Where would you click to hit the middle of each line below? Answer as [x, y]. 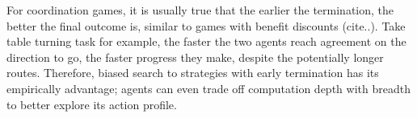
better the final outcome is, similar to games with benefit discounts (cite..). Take [206, 25]
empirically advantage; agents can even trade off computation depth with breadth [208, 88]
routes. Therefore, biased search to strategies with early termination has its [193, 73]
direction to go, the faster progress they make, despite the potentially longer [195, 57]
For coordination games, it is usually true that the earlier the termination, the [200, 10]
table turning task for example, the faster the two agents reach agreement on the [206, 41]
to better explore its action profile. [92, 104]
